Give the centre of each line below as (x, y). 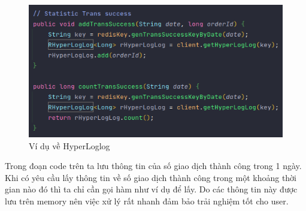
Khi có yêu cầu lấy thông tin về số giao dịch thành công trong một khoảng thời (151, 177)
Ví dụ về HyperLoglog (69, 145)
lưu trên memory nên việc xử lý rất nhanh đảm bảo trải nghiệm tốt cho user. (147, 201)
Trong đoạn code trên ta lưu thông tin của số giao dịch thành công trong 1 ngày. (153, 166)
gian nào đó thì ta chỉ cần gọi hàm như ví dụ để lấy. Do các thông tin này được (151, 189)
